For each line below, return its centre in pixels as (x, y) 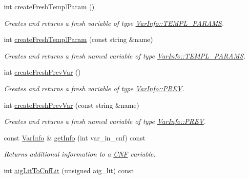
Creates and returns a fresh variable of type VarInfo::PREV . (94, 88)
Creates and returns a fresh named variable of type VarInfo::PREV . (105, 121)
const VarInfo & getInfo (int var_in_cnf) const (75, 137)
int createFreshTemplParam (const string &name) (79, 39)
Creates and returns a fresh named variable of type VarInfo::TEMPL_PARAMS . (125, 55)
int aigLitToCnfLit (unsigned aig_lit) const (69, 170)
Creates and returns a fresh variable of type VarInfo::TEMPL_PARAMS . (114, 23)
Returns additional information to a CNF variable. (80, 154)
